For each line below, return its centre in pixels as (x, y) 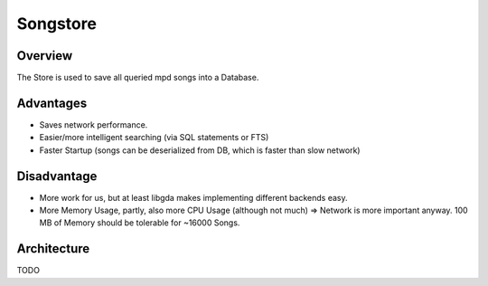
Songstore (56, 24)
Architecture (53, 249)
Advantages (52, 103)
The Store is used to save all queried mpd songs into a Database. (138, 78)
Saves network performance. (94, 124)
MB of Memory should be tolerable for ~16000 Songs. (140, 223)
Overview (45, 56)
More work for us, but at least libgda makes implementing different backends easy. (193, 197)
